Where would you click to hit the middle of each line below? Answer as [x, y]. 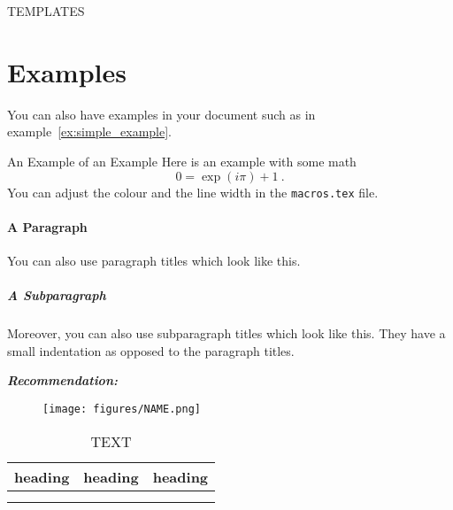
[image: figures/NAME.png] [122, 409]
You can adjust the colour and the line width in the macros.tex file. [193, 192]
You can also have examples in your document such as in [161, 114]
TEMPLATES [46, 11]
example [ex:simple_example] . [89, 131]
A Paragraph [47, 226]
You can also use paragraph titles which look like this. [154, 260]
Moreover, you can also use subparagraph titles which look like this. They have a [226, 333]
